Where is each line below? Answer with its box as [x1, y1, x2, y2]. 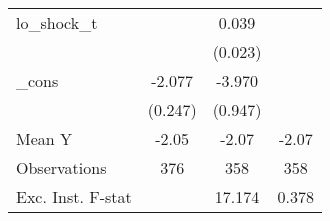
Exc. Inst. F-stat [16, 185, 132, 208]
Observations [16, 156, 107, 179]
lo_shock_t [16, 11, 98, 34]
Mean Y [16, 127, 73, 150]
